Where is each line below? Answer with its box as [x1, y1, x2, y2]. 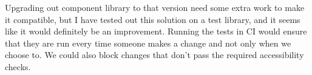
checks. [5, 60, 31, 73]
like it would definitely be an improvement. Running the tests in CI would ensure [5, 25, 307, 37]
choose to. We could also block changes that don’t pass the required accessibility [5, 48, 304, 61]
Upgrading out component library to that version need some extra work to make [5, 1, 305, 13]
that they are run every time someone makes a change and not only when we [5, 36, 291, 49]
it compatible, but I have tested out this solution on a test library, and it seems [5, 13, 300, 25]
